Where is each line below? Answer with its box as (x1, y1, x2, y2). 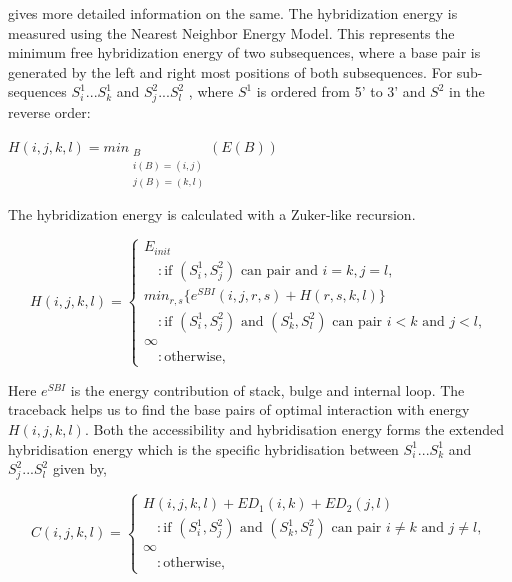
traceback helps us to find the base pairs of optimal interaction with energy (8, 399, 470, 420)
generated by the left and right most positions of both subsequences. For (8, 61, 453, 82)
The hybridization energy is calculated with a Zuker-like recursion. (8, 203, 416, 224)
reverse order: (8, 102, 91, 123)
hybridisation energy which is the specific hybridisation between (8, 438, 399, 459)
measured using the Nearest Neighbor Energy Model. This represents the (8, 22, 455, 43)
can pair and (240, 263, 318, 278)
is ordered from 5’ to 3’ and (256, 81, 426, 102)
